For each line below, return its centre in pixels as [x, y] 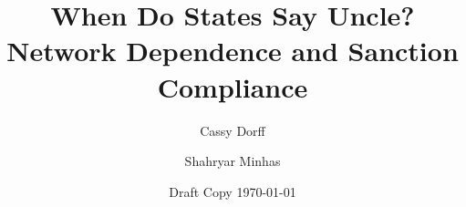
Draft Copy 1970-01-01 [233, 191]
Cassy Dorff [233, 130]
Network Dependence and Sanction [233, 51]
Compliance [233, 86]
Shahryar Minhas [233, 161]
